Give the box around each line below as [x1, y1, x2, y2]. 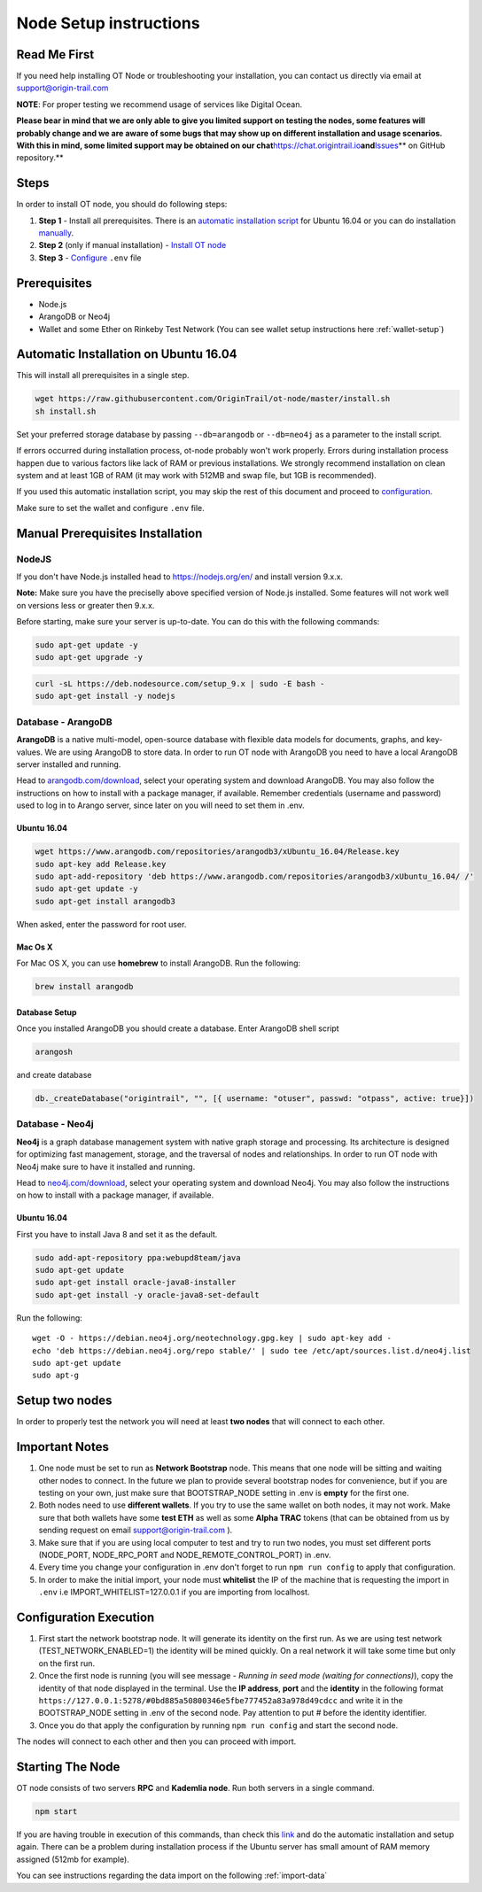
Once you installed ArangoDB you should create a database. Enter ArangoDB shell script [16, 1023, 340, 1034]
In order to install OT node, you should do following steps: [16, 199, 228, 210]
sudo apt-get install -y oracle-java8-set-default [35, 1290, 260, 1299]
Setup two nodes [16, 1393, 113, 1408]
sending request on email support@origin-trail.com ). [38, 1524, 233, 1536]
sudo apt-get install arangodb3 [35, 896, 176, 906]
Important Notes [16, 1439, 110, 1454]
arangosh [35, 1047, 74, 1058]
